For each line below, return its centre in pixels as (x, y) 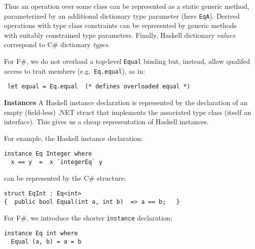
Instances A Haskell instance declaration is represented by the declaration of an (126, 102)
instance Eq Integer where (48, 154)
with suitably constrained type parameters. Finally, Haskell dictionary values (120, 35)
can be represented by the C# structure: (65, 178)
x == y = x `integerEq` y (57, 162)
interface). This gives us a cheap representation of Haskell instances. (106, 122)
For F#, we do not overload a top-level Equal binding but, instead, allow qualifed (127, 61)
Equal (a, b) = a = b (46, 241)
